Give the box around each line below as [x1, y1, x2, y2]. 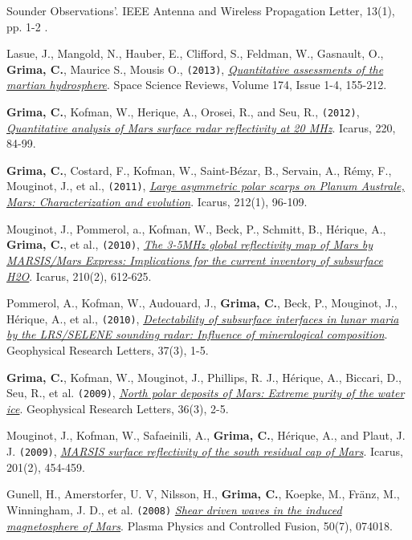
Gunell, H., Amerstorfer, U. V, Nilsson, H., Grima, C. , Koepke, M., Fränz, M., [6, 485, 400, 502]
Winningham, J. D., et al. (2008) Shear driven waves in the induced [6, 501, 342, 518]
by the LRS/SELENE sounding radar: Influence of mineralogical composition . [6, 326, 388, 343]
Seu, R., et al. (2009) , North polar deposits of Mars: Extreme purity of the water [6, 384, 405, 401]
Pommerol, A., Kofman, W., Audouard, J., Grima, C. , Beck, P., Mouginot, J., [6, 294, 398, 311]
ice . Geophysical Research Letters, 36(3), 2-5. [6, 400, 229, 416]
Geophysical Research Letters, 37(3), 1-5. [6, 342, 209, 358]
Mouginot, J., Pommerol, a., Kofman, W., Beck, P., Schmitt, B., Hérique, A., [6, 220, 386, 237]
